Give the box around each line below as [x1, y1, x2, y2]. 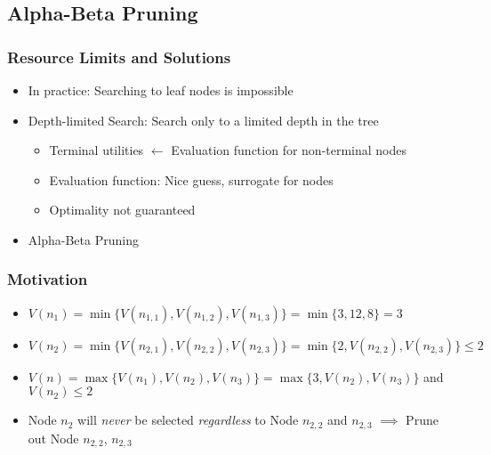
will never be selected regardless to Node [77, 410, 299, 429]
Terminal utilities [49, 141, 144, 159]
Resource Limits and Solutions [7, 45, 231, 68]
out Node [28, 428, 79, 447]
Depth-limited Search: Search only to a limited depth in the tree [28, 110, 379, 129]
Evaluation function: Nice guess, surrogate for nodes [49, 170, 334, 189]
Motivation [7, 268, 88, 290]
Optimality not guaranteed [49, 200, 196, 219]
